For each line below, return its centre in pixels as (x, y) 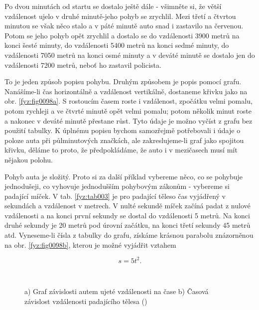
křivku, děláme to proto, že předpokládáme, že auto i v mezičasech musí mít (121, 150)
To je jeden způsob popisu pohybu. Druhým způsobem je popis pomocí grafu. (123, 81)
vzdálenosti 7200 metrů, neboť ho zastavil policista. (83, 65)
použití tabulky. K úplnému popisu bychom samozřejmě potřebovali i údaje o (123, 130)
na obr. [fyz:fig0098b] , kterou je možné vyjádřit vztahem (90, 244)
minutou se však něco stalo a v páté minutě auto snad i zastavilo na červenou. (124, 26)
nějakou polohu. (29, 159)
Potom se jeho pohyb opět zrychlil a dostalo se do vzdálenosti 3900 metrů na (122, 35)
